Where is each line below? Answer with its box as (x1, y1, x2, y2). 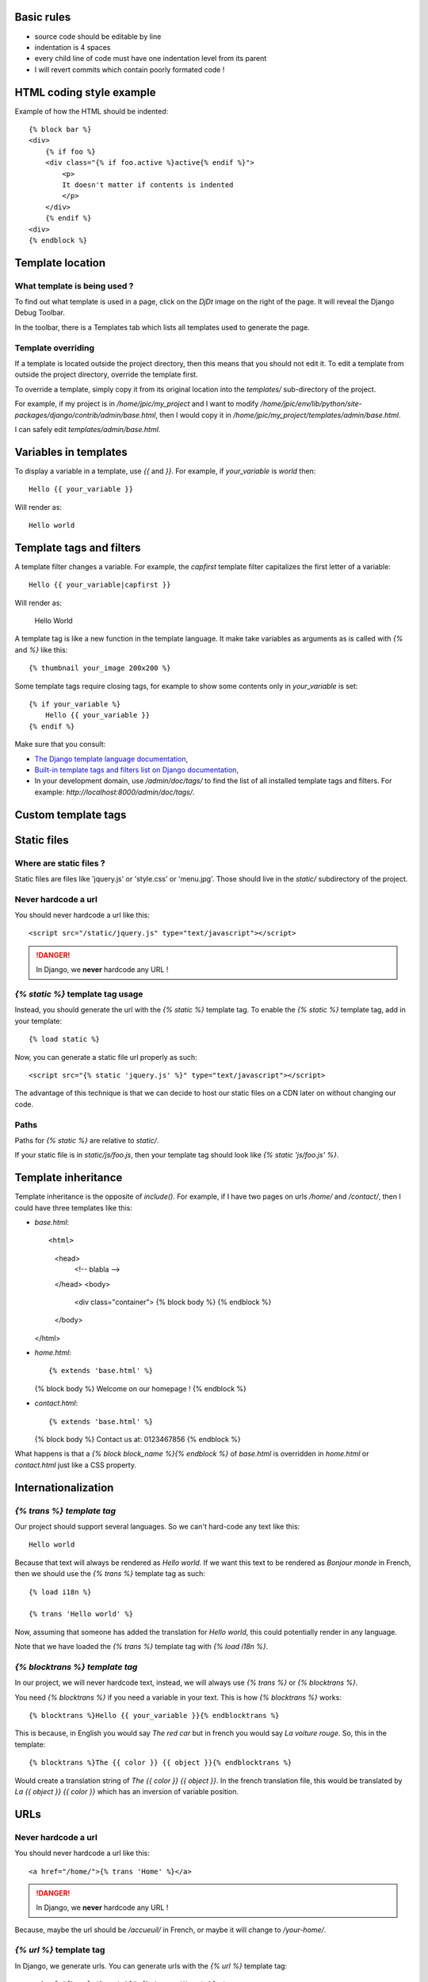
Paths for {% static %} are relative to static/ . (14, 1135, 159, 1145)
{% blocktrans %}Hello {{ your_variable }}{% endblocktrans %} (29, 1711, 280, 1720)
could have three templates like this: (14, 1203, 132, 1212)
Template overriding (14, 342, 95, 353)
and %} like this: (14, 645, 68, 654)
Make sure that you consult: (14, 740, 106, 749)
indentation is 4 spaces (34, 42, 111, 52)
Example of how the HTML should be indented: (14, 106, 169, 116)
